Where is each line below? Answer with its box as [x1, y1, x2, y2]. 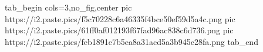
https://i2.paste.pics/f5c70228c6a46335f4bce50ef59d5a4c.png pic [5, 12, 235, 25]
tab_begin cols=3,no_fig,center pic [5, 1, 132, 13]
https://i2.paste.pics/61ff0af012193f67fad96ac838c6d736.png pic [5, 24, 234, 36]
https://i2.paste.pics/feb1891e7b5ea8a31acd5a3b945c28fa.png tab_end [5, 35, 258, 47]
